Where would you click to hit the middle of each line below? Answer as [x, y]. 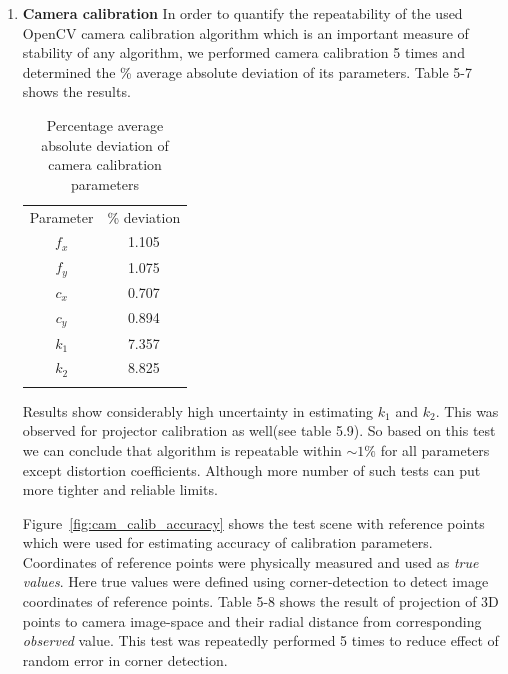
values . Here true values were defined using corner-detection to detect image [255, 581]
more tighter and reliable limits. [120, 489]
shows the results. [76, 91]
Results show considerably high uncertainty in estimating [198, 410]
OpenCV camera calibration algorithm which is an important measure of [245, 32]
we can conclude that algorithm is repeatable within [182, 449]
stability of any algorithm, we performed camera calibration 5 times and [243, 52]
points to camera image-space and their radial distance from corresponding [252, 620]
